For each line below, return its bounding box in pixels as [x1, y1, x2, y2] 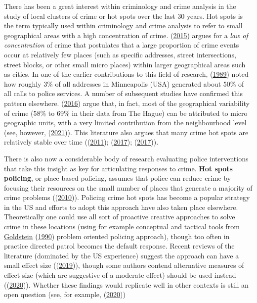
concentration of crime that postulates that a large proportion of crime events [4, 40, 239, 50]
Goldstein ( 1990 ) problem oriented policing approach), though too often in [4, 231, 230, 241]
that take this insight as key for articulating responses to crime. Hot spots [4, 163, 233, 173]
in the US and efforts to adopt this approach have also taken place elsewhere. [4, 202, 238, 212]
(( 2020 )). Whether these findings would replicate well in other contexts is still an [4, 279, 249, 290]
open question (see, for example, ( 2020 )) [4, 289, 126, 300]
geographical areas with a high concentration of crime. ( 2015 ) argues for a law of [4, 30, 248, 40]
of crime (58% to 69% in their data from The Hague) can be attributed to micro [4, 107, 248, 118]
